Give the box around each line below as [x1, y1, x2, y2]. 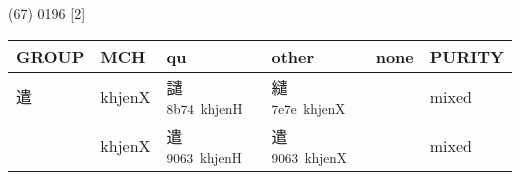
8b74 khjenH [166, 98, 243, 118]
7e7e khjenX [271, 98, 346, 118]
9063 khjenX [271, 147, 347, 167]
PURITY [429, 44, 504, 68]
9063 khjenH [166, 147, 242, 167]
